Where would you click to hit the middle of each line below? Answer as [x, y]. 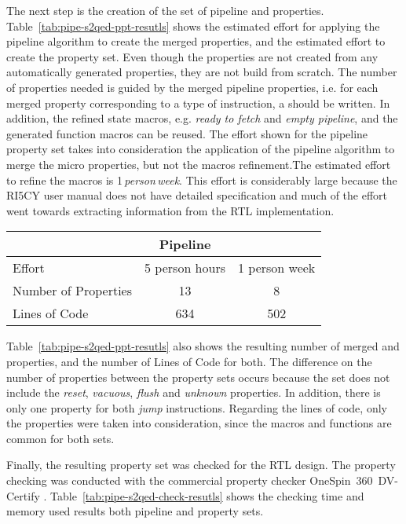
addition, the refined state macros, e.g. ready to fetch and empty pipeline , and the [202, 118]
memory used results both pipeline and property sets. [135, 511]
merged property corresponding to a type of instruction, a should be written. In [198, 103]
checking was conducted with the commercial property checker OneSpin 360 [190, 480]
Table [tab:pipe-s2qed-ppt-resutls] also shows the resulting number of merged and [203, 346]
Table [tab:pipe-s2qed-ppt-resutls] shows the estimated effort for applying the [193, 26]
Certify [23, 495]
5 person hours [185, 268]
